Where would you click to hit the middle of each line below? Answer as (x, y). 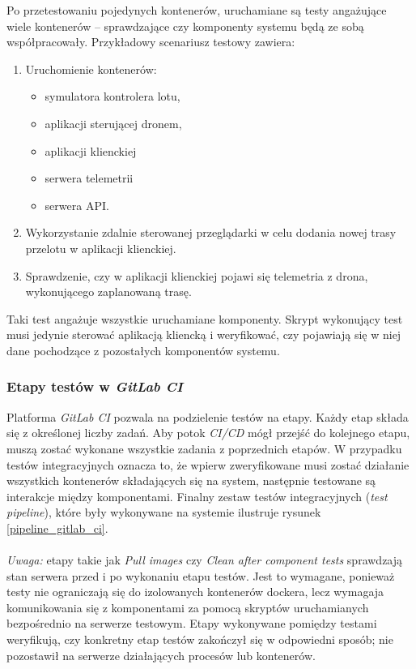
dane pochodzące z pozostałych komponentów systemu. (143, 350)
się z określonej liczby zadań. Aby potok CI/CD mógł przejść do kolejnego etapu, (208, 433)
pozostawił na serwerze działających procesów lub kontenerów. (161, 655)
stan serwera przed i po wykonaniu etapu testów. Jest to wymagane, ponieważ (201, 575)
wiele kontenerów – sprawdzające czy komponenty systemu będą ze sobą (185, 26)
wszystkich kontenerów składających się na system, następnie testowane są (191, 480)
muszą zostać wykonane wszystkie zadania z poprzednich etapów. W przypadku (204, 448)
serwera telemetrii (89, 178)
